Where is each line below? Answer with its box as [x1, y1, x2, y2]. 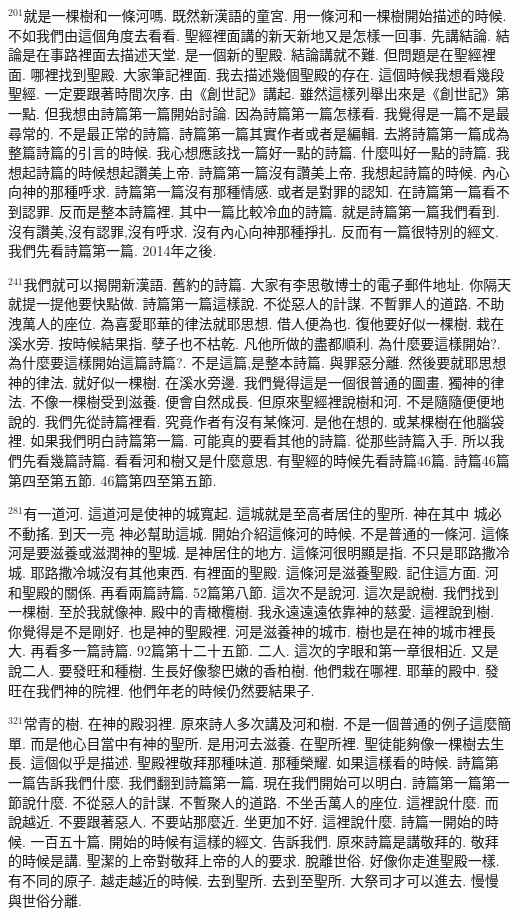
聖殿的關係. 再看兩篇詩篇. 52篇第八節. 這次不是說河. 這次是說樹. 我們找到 [21, 581, 499, 602]
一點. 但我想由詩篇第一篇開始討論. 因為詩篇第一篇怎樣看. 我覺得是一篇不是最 [8, 102, 510, 123]
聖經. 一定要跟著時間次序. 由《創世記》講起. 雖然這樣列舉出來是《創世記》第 [8, 83, 510, 104]
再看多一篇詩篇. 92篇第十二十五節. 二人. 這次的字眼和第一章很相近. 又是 [30, 640, 499, 661]
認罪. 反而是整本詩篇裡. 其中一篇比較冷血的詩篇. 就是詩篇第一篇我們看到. [21, 200, 500, 221]
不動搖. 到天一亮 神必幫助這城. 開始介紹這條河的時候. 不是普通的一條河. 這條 [8, 522, 509, 543]
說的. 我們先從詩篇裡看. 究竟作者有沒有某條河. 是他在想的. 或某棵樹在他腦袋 [8, 410, 505, 431]
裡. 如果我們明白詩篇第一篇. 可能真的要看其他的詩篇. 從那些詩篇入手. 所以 [8, 430, 491, 451]
